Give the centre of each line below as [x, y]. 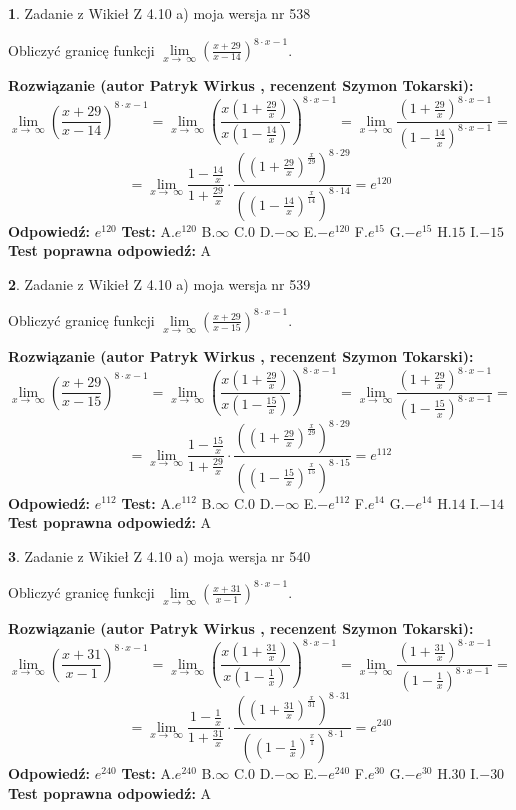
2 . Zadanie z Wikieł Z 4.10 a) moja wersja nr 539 [159, 283]
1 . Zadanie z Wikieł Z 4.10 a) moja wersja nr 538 [159, 13]
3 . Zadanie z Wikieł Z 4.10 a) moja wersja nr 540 [159, 555]
